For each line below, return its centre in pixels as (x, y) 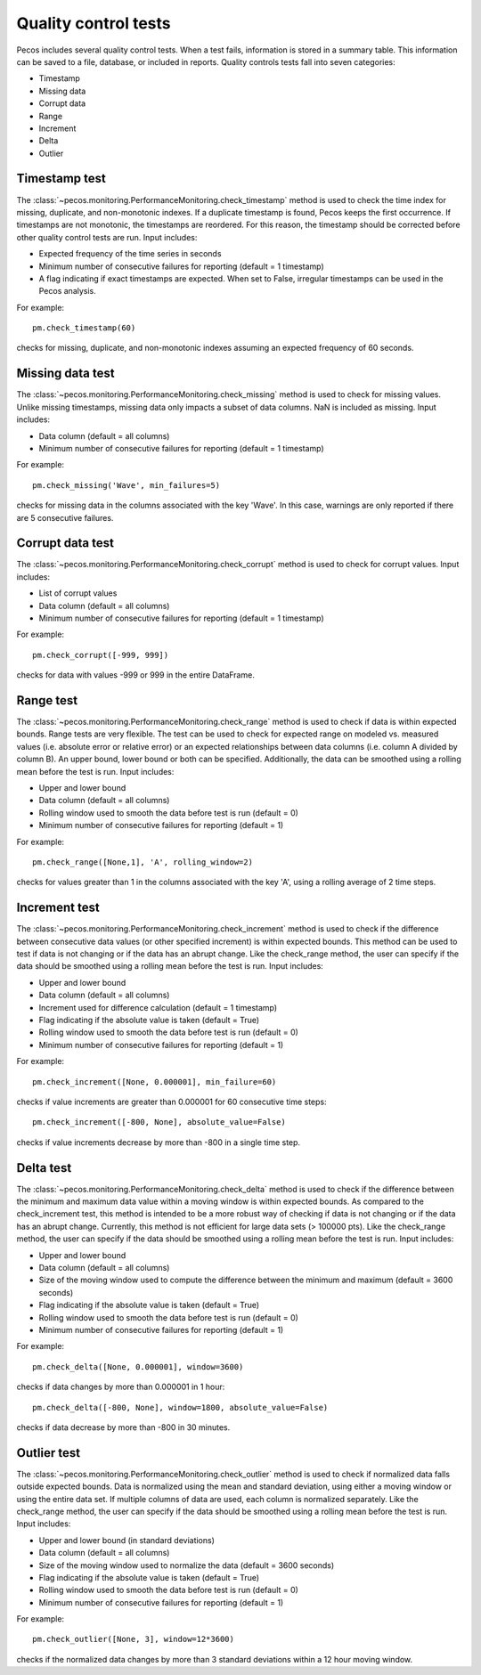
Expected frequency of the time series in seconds (130, 254)
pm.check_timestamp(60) (84, 328)
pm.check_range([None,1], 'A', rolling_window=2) (143, 862)
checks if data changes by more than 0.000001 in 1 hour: (121, 1387)
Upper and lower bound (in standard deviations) (127, 1540)
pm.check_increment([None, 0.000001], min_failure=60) (155, 1081)
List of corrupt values (78, 593)
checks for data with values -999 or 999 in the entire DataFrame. (136, 675)
